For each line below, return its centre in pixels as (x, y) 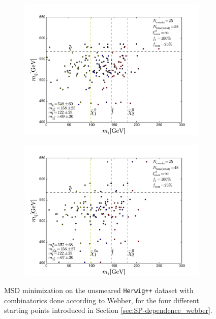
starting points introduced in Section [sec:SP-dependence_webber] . (108, 310)
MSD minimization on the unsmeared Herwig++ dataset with (99, 290)
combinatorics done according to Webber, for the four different (102, 300)
